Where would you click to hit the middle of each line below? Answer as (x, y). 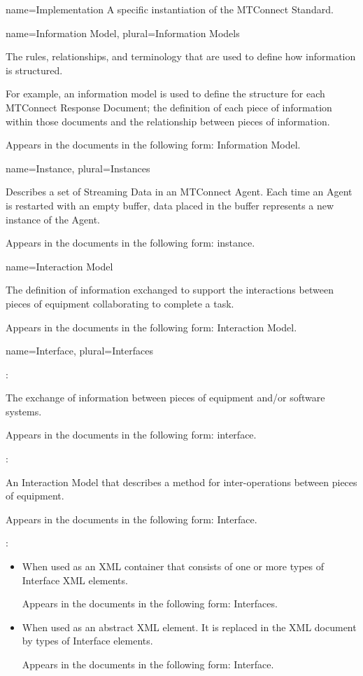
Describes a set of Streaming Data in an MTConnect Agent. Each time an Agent (179, 192)
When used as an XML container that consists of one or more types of (173, 566)
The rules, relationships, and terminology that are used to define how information (181, 56)
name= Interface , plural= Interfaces (79, 351)
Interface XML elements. (75, 580)
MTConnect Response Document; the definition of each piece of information (169, 107)
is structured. (34, 70)
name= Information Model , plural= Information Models (123, 33)
